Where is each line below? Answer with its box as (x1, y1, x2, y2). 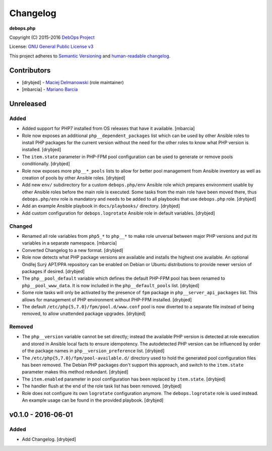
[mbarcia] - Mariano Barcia (22, 86, 78, 93)
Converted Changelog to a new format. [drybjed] (22, 247, 123, 253)
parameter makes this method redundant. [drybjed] (22, 369, 128, 375)
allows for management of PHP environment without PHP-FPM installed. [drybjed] (22, 296, 192, 302)
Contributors (9, 66, 51, 75)
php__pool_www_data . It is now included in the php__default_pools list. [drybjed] (22, 282, 199, 288)
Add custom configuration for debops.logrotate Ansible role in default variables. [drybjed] (22, 210, 215, 216)
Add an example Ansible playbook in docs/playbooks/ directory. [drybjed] (22, 203, 180, 209)
